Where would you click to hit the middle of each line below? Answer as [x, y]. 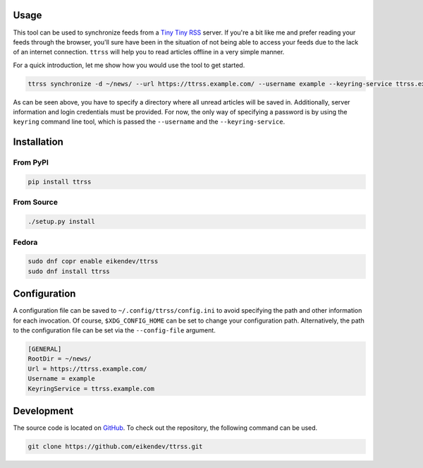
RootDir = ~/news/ [60, 359]
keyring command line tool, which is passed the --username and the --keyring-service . [149, 122]
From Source [35, 203]
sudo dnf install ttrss [69, 271]
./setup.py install [61, 222]
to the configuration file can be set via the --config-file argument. [115, 330]
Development [43, 410]
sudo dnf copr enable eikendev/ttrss [93, 262]
